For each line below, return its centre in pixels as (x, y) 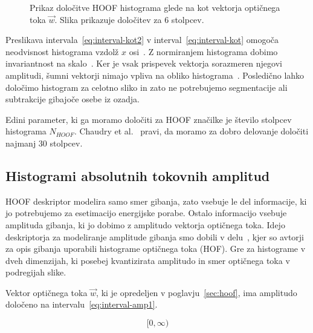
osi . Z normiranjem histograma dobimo (203, 51)
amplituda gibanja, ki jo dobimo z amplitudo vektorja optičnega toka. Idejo (145, 224)
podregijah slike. (36, 272)
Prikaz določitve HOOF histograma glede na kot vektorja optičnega (155, 7)
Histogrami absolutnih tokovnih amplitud (138, 175)
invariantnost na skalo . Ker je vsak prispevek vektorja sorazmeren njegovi (144, 63)
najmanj (21, 143)
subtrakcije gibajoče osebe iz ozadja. (73, 99)
